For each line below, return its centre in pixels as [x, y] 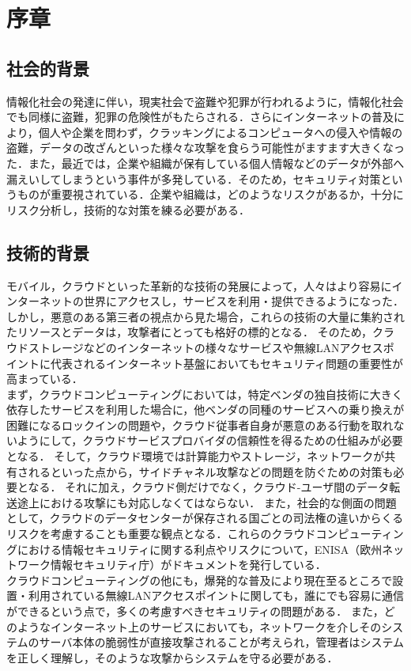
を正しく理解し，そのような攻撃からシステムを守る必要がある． [172, 657]
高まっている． [45, 379]
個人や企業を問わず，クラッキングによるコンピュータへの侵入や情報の [221, 132]
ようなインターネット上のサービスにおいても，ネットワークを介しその [199, 626]
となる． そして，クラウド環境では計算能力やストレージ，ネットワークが [196, 456]
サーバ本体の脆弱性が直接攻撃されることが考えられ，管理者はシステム [222, 642]
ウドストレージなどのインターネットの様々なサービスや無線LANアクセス [195, 347]
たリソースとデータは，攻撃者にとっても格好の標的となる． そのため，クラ [201, 332]
